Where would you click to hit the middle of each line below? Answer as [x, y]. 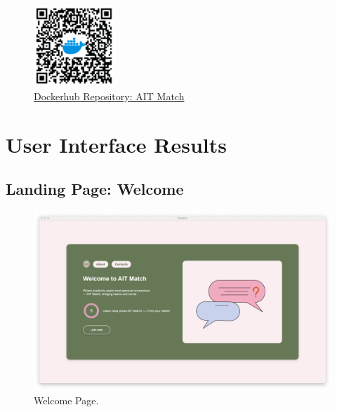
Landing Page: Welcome [95, 189]
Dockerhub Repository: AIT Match [109, 96]
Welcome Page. [66, 400]
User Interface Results [116, 144]
